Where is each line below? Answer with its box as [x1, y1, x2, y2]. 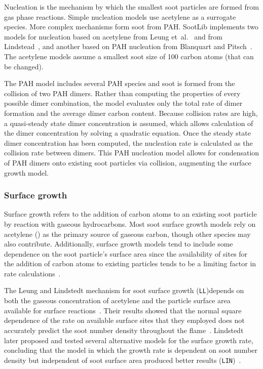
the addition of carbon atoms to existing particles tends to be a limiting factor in [4, 258, 256, 269]
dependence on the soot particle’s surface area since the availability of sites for [4, 248, 248, 259]
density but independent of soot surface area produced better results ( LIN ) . [4, 354, 241, 365]
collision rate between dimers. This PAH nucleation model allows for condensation [4, 147, 259, 158]
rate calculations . [4, 268, 61, 278]
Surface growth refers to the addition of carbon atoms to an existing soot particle [4, 209, 257, 219]
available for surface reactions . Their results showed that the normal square [4, 305, 242, 315]
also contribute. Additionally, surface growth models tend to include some [4, 238, 233, 249]
